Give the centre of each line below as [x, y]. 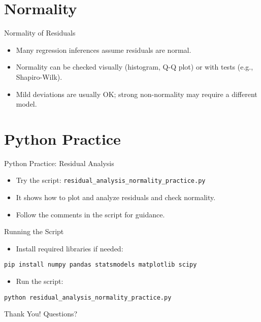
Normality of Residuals [40, 33]
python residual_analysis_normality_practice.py [88, 297]
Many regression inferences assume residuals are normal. [104, 50]
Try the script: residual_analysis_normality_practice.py [111, 180]
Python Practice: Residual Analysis [59, 163]
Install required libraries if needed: [70, 248]
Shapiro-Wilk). [39, 76]
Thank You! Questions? [41, 314]
